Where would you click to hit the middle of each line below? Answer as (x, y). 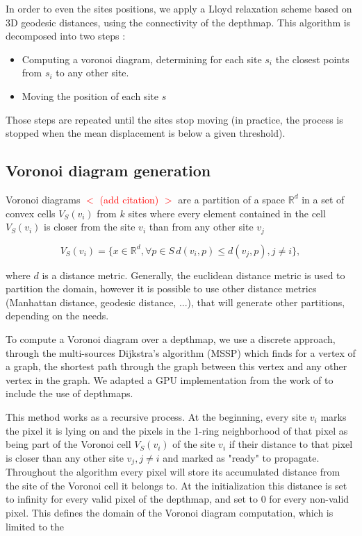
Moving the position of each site (90, 95)
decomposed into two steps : (66, 36)
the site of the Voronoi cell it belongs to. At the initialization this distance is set (176, 485)
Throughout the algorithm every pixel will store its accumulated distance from (173, 472)
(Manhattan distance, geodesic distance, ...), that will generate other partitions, (175, 302)
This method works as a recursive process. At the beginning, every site (156, 416)
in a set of (323, 199)
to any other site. (92, 73)
